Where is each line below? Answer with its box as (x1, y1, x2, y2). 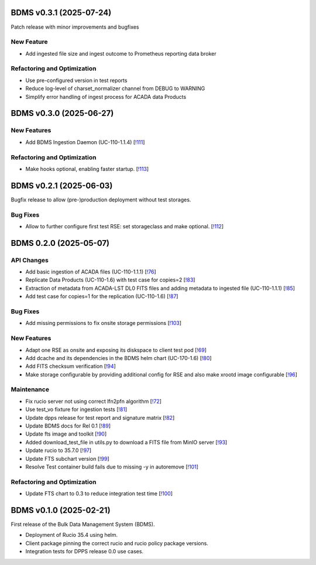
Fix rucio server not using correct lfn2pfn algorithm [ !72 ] (25, 398, 162, 405)
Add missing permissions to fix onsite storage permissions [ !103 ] (25, 320, 181, 327)
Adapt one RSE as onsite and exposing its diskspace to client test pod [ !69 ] (25, 346, 207, 354)
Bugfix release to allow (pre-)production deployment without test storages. (11, 196, 191, 203)
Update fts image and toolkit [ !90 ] (25, 430, 107, 437)
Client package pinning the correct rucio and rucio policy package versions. (25, 539, 209, 547)
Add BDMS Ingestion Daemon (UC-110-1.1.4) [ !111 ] (25, 138, 145, 146)
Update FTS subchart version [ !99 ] (25, 455, 109, 462)
